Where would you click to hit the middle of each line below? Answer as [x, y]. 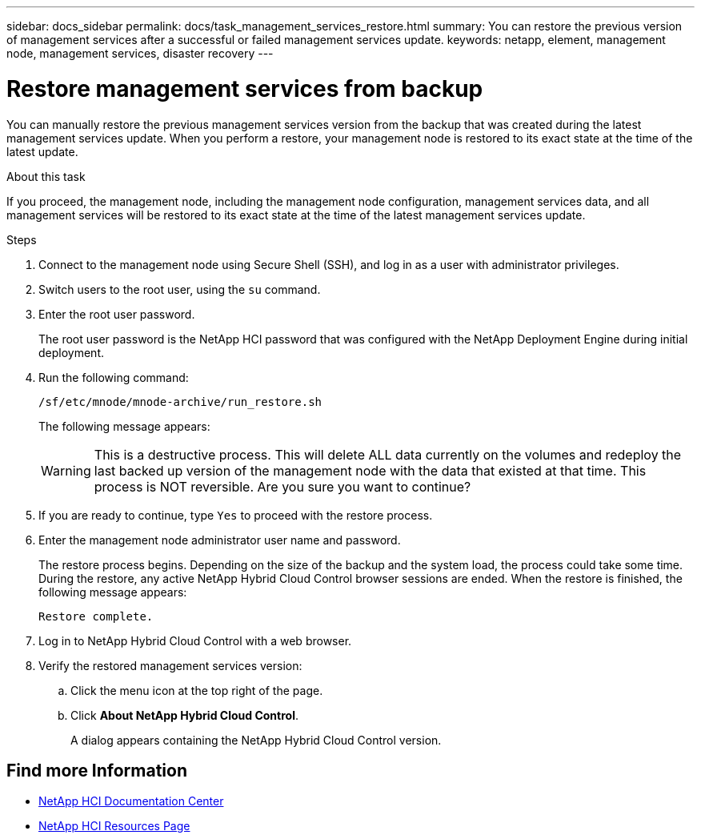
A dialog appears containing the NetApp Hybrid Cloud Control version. [256, 740]
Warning [66, 470]
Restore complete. [96, 616]
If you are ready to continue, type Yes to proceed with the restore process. [236, 515]
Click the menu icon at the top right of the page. [197, 690]
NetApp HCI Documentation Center [131, 801]
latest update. [42, 151]
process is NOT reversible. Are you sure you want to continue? [282, 486]
